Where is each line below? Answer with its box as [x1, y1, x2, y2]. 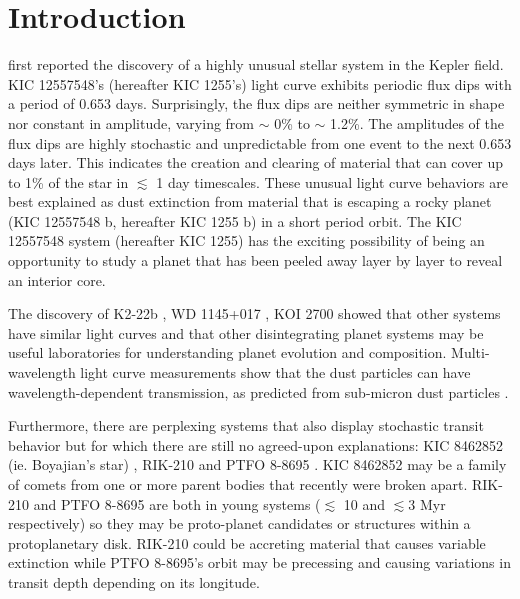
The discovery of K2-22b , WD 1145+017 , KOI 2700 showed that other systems [8, 303, 501, 324]
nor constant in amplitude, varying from [8, 112, 255, 133]
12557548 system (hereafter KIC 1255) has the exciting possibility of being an [8, 230, 485, 251]
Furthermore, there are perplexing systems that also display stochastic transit [8, 415, 484, 436]
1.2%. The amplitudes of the [330, 112, 505, 133]
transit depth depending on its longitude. [8, 571, 260, 592]
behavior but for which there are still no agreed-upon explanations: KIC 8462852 [8, 434, 504, 455]
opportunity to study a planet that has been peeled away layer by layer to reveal [8, 250, 503, 271]
